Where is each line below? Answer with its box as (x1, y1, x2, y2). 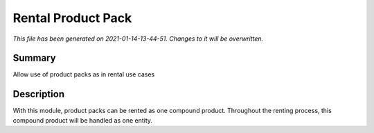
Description (12, 88, 65, 100)
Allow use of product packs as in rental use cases (12, 70, 155, 79)
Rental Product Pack (12, 10, 132, 25)
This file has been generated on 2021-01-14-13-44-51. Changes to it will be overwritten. (12, 34, 264, 43)
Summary (12, 52, 56, 64)
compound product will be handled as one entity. (12, 116, 152, 124)
